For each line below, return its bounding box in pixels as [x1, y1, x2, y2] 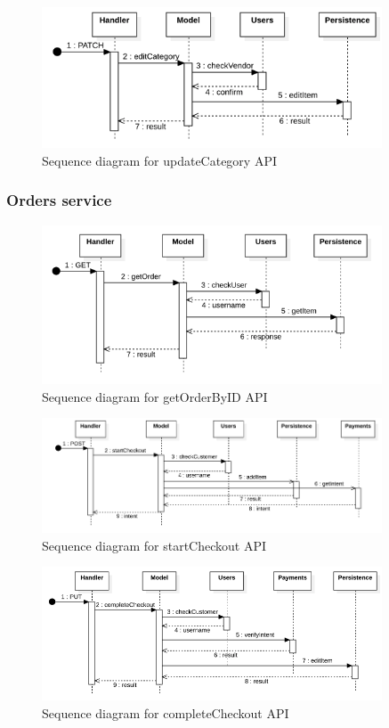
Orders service [6, 189, 112, 211]
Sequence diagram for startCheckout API [42, 536, 266, 554]
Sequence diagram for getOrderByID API [42, 387, 268, 405]
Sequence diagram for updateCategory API [42, 151, 277, 169]
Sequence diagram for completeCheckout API [42, 703, 289, 722]
